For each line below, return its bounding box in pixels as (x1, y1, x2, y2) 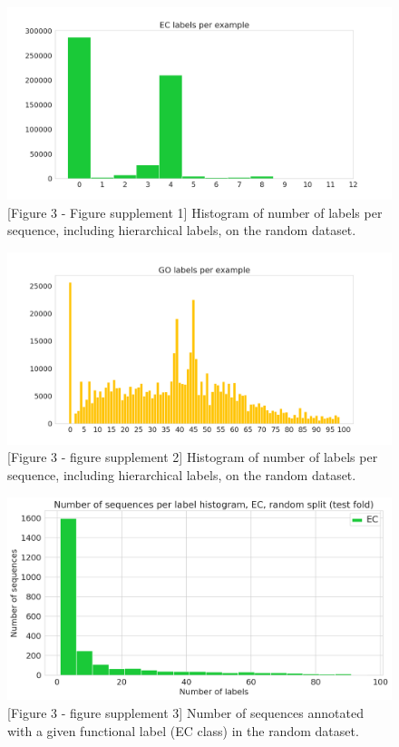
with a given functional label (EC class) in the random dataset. (7, 721, 359, 740)
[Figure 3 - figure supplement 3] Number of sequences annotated (7, 703, 364, 722)
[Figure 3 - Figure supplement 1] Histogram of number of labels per (7, 202, 383, 221)
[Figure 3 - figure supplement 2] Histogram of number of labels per (7, 447, 378, 467)
